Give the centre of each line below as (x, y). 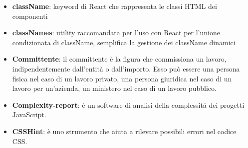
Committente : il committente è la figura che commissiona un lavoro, (119, 59)
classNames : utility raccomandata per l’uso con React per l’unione (116, 33)
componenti (30, 16)
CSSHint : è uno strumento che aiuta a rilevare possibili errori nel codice (124, 131)
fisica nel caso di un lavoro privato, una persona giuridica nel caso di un (122, 78)
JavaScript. (29, 114)
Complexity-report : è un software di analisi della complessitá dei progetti (128, 105)
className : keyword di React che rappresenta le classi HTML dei (115, 6)
